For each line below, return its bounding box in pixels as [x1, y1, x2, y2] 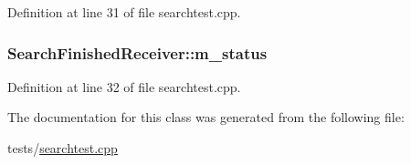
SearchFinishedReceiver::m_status [7, 41, 268, 64]
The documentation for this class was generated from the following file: [7, 108, 405, 127]
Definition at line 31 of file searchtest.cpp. [7, 3, 241, 21]
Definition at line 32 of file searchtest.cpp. [7, 77, 241, 96]
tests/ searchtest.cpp [7, 138, 118, 157]
